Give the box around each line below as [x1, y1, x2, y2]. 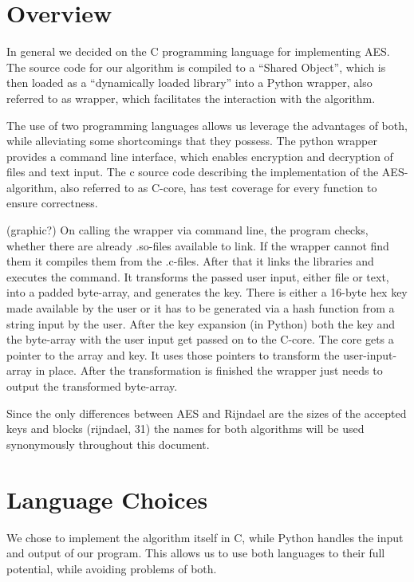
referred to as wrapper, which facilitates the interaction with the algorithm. [6, 89, 376, 106]
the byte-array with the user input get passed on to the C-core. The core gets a [6, 331, 394, 348]
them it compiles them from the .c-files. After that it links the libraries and [6, 253, 374, 269]
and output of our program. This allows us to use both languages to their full [6, 545, 385, 561]
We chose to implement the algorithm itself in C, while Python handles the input [6, 529, 404, 545]
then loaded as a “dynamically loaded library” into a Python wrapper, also [6, 74, 373, 91]
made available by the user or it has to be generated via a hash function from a [6, 300, 395, 317]
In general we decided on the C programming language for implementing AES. [6, 43, 390, 60]
